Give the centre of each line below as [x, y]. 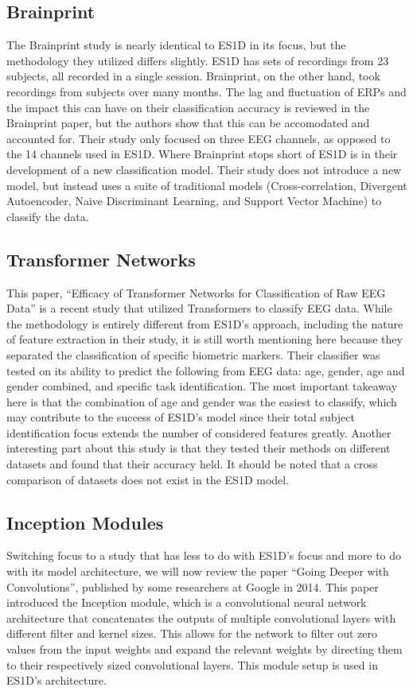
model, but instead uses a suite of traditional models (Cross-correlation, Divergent [207, 185]
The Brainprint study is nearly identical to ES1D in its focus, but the [176, 45]
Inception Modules [85, 522]
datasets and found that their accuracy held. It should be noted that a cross [192, 464]
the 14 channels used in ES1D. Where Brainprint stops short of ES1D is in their [202, 154]
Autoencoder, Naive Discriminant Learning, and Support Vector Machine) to [194, 201]
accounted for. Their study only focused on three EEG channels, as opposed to [199, 138]
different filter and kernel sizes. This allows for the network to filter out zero [192, 633]
